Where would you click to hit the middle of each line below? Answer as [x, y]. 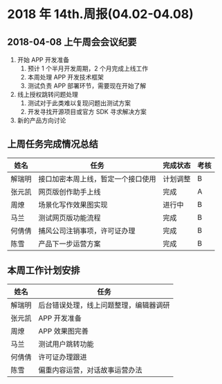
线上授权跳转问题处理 [47, 94]
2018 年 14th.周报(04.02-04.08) [100, 14]
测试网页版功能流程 [70, 217]
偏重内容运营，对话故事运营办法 [91, 369]
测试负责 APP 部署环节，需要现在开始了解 [87, 86]
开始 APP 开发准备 [43, 60]
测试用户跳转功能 [66, 344]
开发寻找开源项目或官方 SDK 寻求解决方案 [87, 112]
